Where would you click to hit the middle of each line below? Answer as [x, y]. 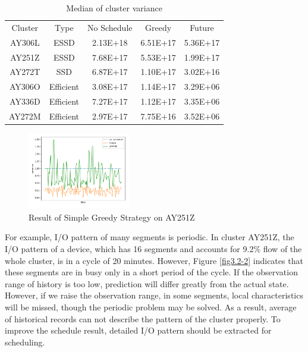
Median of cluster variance [114, 8]
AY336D [25, 101]
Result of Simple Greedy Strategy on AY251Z [112, 217]
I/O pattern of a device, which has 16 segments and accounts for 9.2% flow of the [153, 248]
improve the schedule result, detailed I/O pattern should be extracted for [138, 330]
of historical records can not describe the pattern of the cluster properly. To [143, 318]
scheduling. [25, 342]
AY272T [25, 72]
